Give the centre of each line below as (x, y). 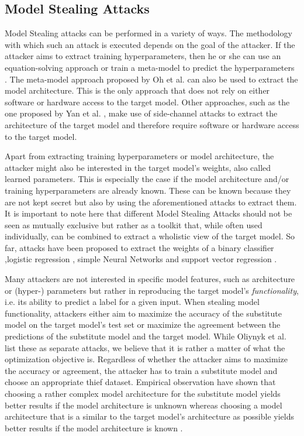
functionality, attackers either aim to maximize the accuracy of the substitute (143, 313)
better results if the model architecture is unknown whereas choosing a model (144, 405)
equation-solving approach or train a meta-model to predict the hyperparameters (150, 67)
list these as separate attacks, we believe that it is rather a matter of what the (145, 347)
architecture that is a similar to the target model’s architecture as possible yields (150, 416)
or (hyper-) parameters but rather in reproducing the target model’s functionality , (152, 290)
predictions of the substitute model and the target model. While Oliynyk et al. (146, 336)
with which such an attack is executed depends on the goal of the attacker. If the (150, 44)
